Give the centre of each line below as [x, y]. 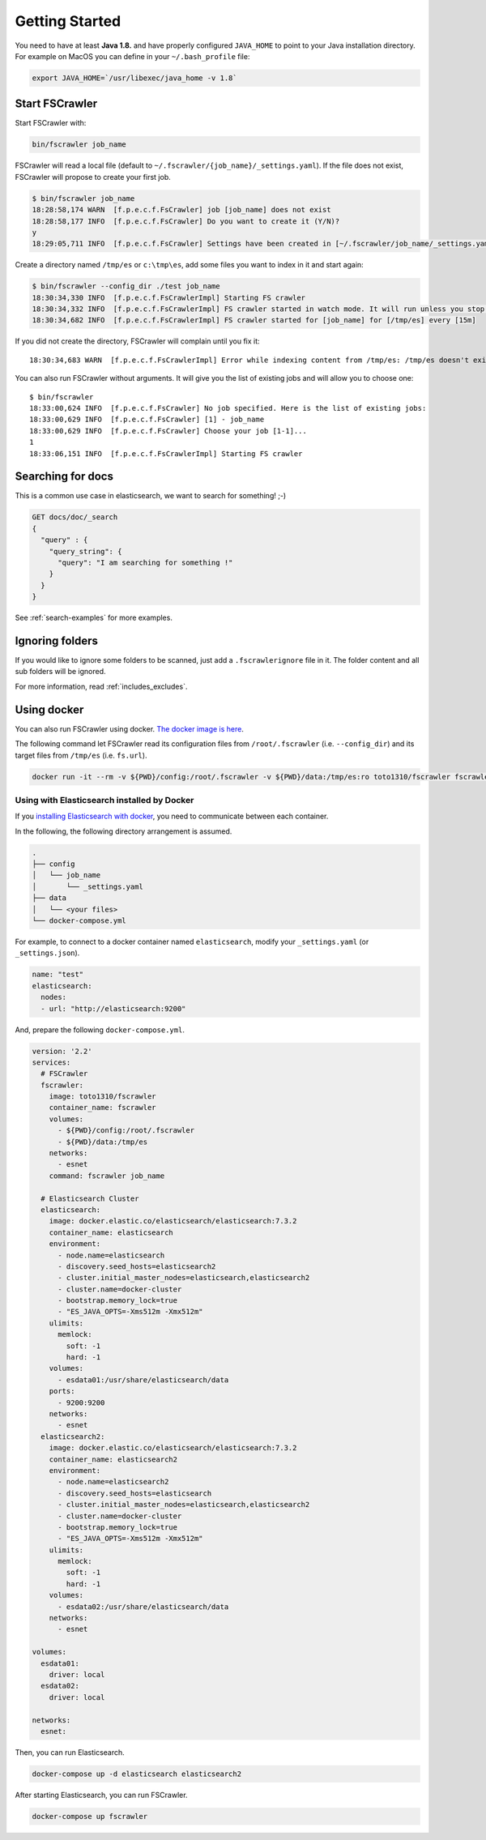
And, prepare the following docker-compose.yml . [100, 1030]
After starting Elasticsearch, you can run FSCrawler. [101, 1795]
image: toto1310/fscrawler [103, 1097]
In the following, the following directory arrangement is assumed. [124, 831]
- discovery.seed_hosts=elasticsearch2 [137, 1266]
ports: [62, 1391]
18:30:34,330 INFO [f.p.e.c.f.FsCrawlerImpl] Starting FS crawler [169, 297]
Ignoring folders [57, 641]
